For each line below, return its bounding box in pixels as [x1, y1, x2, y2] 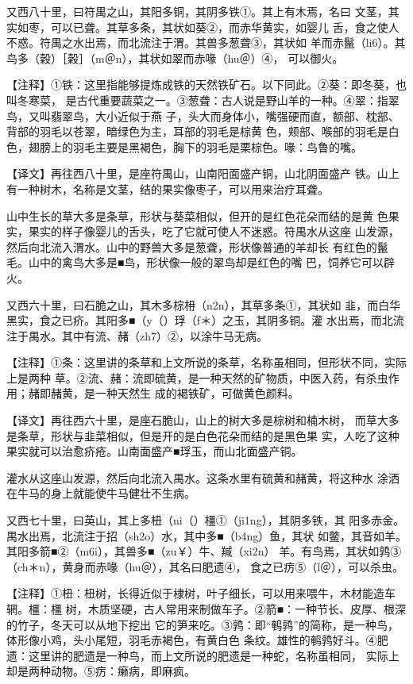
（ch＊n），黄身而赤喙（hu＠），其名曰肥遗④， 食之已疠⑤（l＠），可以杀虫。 [6, 558, 404, 574]
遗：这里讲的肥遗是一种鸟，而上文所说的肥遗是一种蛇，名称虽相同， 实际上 [6, 647, 399, 663]
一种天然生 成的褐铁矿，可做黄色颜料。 [95, 385, 299, 402]
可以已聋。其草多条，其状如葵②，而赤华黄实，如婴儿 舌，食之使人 [50, 18, 399, 35]
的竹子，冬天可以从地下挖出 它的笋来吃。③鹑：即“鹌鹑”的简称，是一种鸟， [6, 616, 399, 632]
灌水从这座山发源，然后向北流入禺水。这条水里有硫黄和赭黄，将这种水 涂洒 [6, 469, 399, 486]
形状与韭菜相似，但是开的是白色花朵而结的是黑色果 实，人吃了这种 [50, 427, 399, 444]
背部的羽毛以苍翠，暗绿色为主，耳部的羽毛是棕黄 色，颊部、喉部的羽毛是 [6, 123, 388, 140]
